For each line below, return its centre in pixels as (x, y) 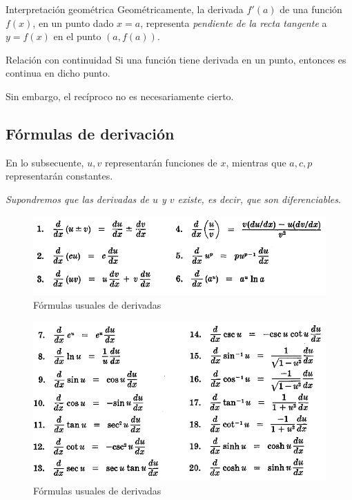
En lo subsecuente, (45, 162)
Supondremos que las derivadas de (77, 199)
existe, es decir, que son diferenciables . (259, 199)
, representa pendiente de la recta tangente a (234, 22)
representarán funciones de (161, 162)
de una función (311, 9)
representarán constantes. (59, 176)
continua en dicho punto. (58, 73)
